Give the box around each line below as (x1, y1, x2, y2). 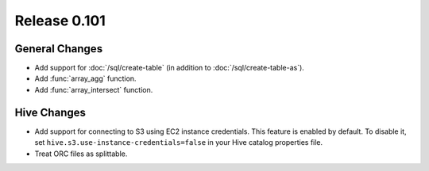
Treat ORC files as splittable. (34, 149, 128, 158)
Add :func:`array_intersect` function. (34, 85, 153, 94)
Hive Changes (14, 105, 87, 119)
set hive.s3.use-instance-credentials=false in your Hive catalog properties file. (34, 138, 323, 147)
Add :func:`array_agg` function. (34, 74, 137, 83)
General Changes (14, 42, 103, 55)
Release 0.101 (14, 12, 106, 29)
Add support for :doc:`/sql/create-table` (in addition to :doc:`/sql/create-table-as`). (34, 63, 305, 73)
